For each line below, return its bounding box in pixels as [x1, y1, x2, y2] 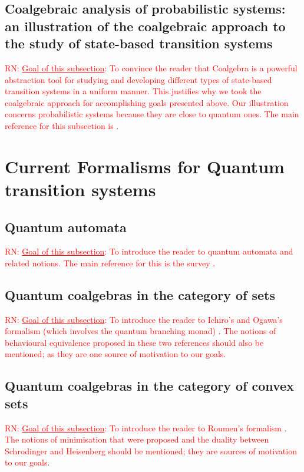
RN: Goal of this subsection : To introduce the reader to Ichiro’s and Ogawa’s [5, 313, 283, 325]
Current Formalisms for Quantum [5, 154, 285, 178]
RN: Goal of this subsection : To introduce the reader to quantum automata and [5, 245, 293, 258]
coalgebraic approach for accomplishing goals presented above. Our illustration [5, 96, 289, 108]
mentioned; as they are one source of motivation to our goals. [5, 348, 226, 360]
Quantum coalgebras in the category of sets [5, 285, 275, 303]
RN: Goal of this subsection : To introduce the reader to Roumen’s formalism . [5, 421, 287, 434]
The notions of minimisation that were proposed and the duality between [5, 433, 269, 445]
